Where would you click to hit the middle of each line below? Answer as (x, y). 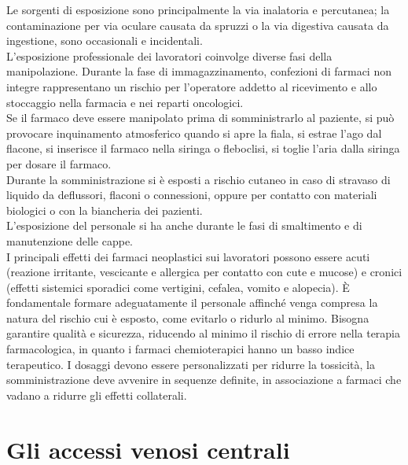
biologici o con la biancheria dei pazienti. (105, 210)
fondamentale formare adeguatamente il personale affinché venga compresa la (192, 303)
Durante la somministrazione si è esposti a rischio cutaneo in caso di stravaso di (198, 179)
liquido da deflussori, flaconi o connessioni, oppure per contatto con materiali (192, 195)
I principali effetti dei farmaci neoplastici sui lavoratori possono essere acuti (188, 256)
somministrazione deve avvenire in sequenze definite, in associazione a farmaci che (204, 380)
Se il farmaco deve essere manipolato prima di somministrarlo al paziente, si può (200, 118)
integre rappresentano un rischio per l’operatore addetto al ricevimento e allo (192, 86)
